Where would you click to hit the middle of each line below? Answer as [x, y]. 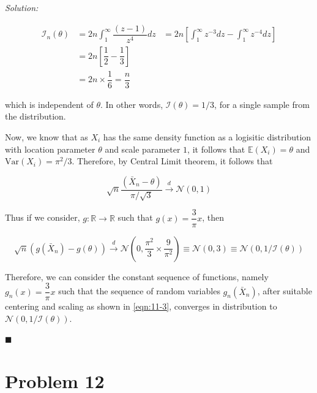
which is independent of [49, 104]
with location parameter [50, 149]
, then [213, 217]
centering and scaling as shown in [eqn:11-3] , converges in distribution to [141, 306]
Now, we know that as [47, 137]
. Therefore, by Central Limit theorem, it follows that [172, 161]
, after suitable [285, 291]
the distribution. [35, 116]
